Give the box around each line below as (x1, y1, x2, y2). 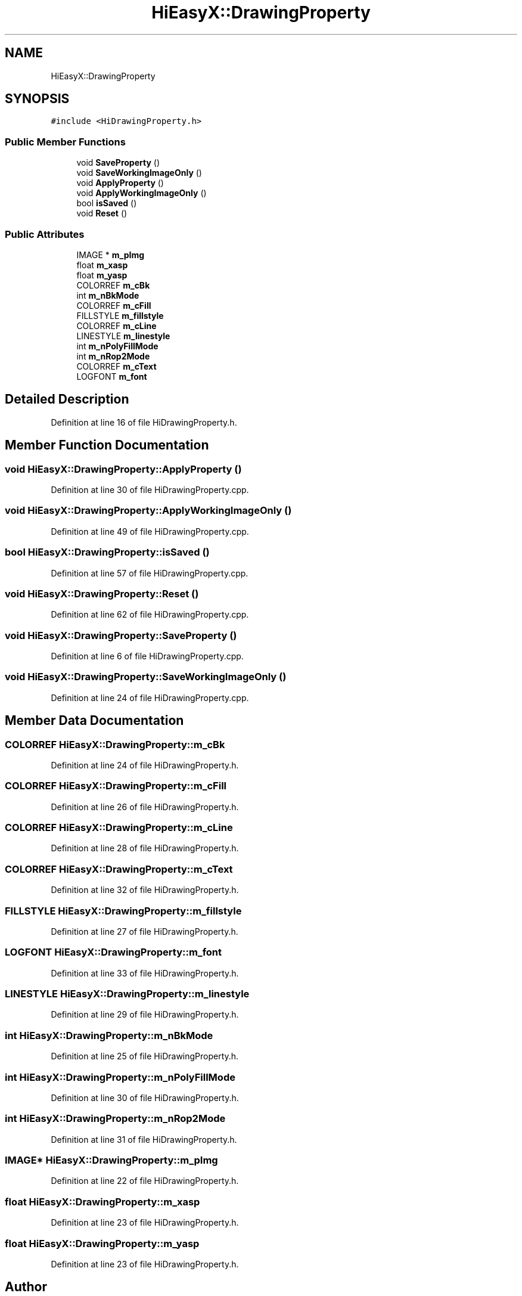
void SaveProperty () (76, 157, 160, 168)
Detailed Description (5, 392, 129, 407)
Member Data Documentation (5, 713, 184, 728)
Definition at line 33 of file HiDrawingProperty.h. (51, 968, 239, 978)
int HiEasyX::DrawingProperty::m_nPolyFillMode (5, 1071, 235, 1083)
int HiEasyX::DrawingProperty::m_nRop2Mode (5, 1112, 226, 1125)
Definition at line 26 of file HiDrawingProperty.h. (51, 801, 239, 812)
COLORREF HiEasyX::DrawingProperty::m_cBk (5, 738, 225, 751)
